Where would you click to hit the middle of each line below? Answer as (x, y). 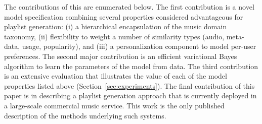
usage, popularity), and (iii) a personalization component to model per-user (139, 46)
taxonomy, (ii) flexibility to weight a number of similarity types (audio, (114, 36)
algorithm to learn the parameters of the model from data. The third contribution (131, 66)
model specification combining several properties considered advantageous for (124, 16)
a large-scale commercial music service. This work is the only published (114, 105)
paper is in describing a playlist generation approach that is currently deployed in (130, 96)
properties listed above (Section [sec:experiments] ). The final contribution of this (129, 85)
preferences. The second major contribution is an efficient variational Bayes (121, 56)
